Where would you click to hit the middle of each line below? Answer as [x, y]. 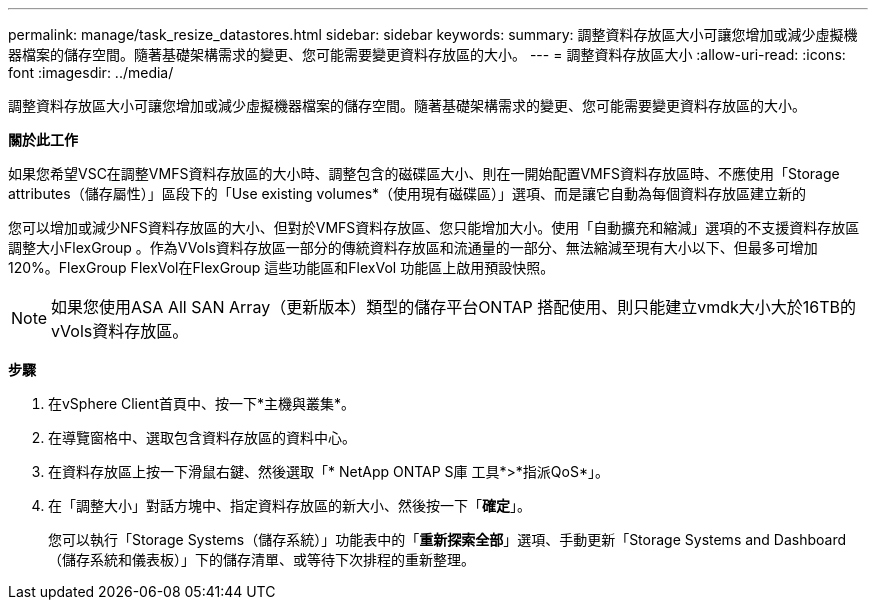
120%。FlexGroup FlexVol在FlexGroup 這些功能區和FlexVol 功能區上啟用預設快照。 [281, 267]
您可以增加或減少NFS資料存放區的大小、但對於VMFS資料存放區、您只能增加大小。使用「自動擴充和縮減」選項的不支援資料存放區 [434, 227]
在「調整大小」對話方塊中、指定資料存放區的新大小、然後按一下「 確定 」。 [289, 505]
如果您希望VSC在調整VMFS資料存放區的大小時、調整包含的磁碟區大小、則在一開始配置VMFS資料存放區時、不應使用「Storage [424, 173]
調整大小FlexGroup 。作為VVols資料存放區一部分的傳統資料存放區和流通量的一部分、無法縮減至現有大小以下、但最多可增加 [413, 247]
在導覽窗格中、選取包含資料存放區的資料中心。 [202, 437]
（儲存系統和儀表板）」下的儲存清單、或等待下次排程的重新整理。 [261, 559]
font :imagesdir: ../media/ [91, 72]
